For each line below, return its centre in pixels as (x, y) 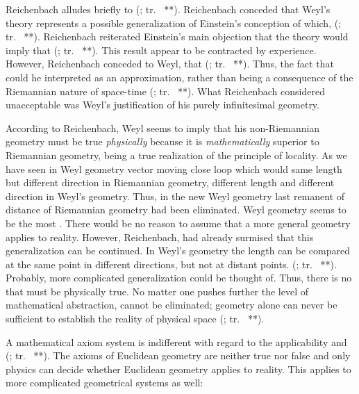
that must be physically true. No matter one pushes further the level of (157, 291)
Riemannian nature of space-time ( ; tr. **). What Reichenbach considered (165, 91)
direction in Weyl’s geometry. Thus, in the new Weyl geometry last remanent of (175, 196)
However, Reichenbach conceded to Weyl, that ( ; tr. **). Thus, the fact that (170, 64)
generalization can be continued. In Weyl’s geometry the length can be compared (178, 251)
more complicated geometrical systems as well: (105, 383)
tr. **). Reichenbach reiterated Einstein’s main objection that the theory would (177, 36)
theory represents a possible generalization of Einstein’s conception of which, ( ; (174, 23)
